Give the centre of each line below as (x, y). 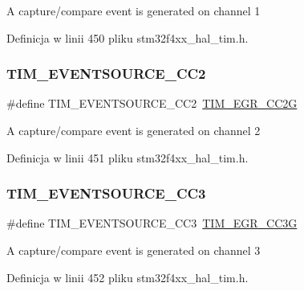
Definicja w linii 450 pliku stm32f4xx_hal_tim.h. (128, 37)
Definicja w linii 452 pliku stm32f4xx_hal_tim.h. (128, 277)
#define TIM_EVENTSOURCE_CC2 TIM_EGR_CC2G (152, 103)
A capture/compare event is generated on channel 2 (134, 130)
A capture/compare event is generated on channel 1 (134, 10)
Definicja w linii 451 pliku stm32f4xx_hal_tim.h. (128, 157)
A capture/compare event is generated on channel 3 (134, 250)
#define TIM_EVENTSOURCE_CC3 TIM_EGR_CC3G (152, 223)
